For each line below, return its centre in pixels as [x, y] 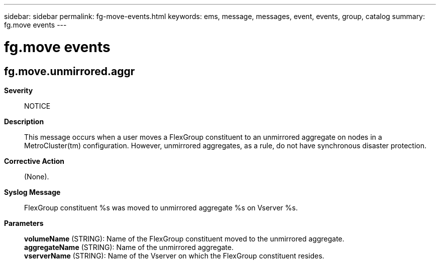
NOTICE [37, 106]
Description [24, 121]
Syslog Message [32, 192]
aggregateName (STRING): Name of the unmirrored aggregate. [129, 247]
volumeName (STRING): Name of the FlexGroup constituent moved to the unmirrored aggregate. [184, 238]
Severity [19, 90]
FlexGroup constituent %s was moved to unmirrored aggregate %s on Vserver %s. [161, 207]
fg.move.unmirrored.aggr [70, 71]
